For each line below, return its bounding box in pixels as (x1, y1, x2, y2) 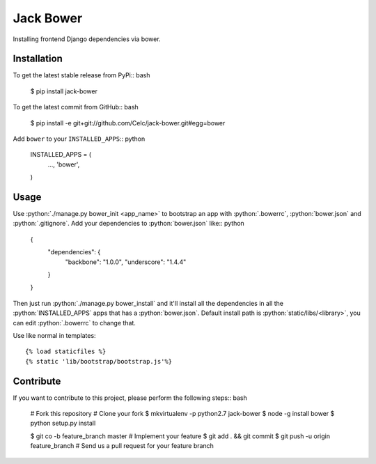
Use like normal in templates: (13, 332, 97, 339)
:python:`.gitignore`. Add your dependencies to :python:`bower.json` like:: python (13, 219, 245, 228)
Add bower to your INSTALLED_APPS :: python (13, 134, 146, 143)
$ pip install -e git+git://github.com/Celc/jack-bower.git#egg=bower (30, 118, 226, 127)
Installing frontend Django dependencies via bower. (13, 35, 161, 43)
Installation (13, 53, 63, 65)
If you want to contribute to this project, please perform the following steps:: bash (13, 394, 247, 402)
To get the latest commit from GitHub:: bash (13, 103, 139, 111)
